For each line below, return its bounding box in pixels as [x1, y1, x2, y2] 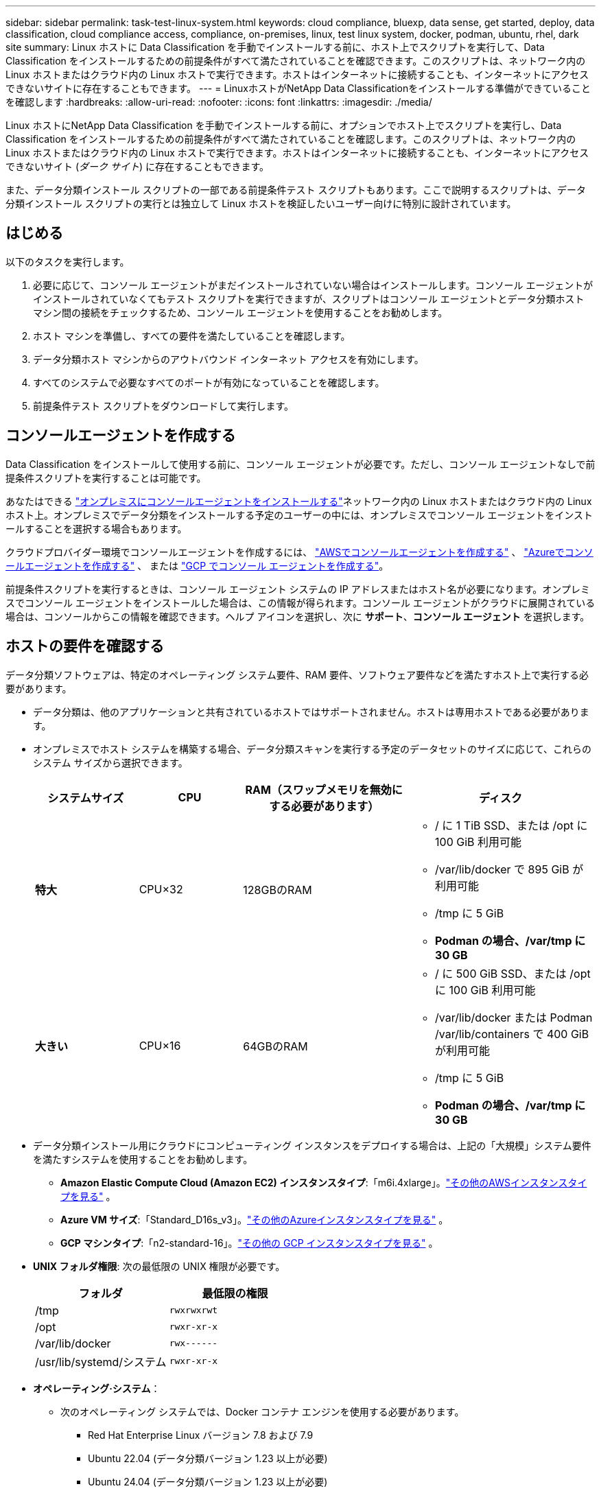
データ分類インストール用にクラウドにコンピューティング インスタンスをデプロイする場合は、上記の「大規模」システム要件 [33, 1139, 591, 1151]
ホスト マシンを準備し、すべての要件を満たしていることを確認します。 [33, 329, 351, 342]
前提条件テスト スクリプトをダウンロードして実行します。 [33, 399, 294, 412]
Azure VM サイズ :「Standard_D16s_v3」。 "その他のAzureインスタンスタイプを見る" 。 [60, 1213, 449, 1225]
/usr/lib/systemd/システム [35, 1354, 167, 1369]
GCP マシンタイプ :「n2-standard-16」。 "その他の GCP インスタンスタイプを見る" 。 [60, 1236, 438, 1249]
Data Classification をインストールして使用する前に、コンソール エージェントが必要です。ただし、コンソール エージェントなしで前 [5, 458, 596, 470]
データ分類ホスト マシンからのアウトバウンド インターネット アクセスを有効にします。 [33, 353, 424, 365]
